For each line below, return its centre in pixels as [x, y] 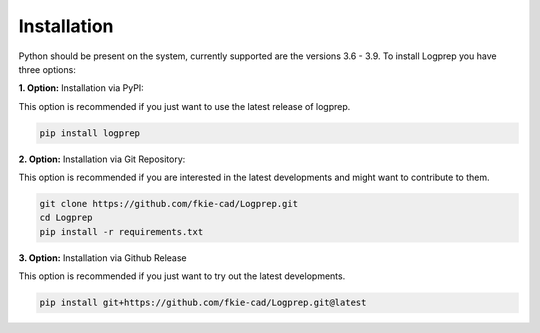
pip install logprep [89, 133]
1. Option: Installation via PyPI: [81, 88]
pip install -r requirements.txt [121, 231]
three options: [47, 69]
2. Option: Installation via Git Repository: [102, 159]
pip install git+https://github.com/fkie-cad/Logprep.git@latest [203, 303]
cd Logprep [66, 218]
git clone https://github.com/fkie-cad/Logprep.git [169, 204]
